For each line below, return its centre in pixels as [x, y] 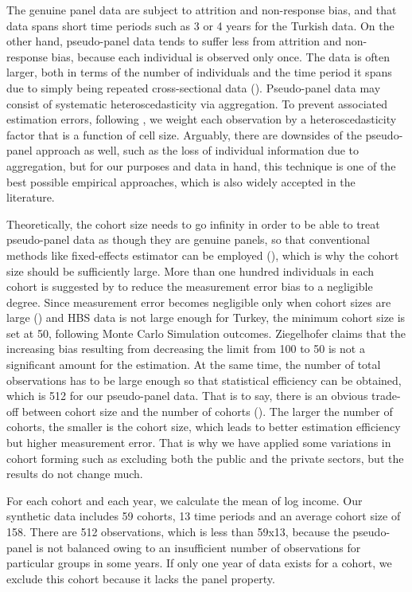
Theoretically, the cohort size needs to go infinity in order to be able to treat [193, 223]
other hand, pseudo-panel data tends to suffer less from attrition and [174, 41]
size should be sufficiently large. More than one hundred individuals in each [190, 271]
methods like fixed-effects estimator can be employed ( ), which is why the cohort [203, 255]
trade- [386, 396]
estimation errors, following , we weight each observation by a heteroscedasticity [202, 119]
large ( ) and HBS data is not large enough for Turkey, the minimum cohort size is [206, 318]
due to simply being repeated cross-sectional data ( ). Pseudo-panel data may [194, 87]
